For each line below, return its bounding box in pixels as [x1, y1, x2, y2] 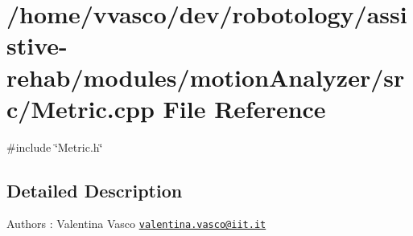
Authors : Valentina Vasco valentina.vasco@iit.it [6, 215, 266, 232]
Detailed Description [6, 177, 183, 202]
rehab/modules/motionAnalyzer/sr [6, 60, 405, 93]
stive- [6, 29, 68, 62]
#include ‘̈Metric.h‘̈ [6, 138, 103, 155]
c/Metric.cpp [6, 92, 155, 124]
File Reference [163, 92, 326, 124]
